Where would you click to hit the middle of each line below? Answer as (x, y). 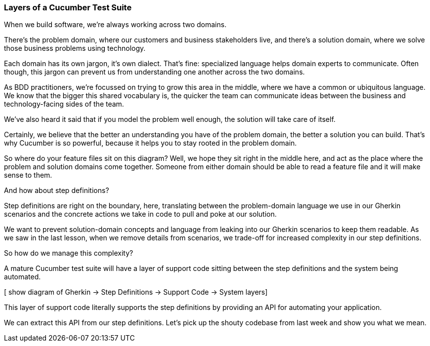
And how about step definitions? (57, 191)
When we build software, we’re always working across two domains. (115, 25)
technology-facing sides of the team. (64, 104)
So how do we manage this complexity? (69, 253)
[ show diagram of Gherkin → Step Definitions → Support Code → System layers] (136, 292)
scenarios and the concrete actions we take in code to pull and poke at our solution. (140, 214)
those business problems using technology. (75, 48)
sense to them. (28, 175)
